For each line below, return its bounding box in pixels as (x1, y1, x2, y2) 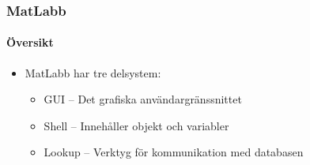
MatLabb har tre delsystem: (25, 64, 161, 81)
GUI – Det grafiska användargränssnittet (43, 91, 242, 107)
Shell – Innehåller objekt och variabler (43, 117, 229, 133)
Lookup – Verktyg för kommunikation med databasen (43, 144, 304, 160)
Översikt (6, 34, 54, 51)
